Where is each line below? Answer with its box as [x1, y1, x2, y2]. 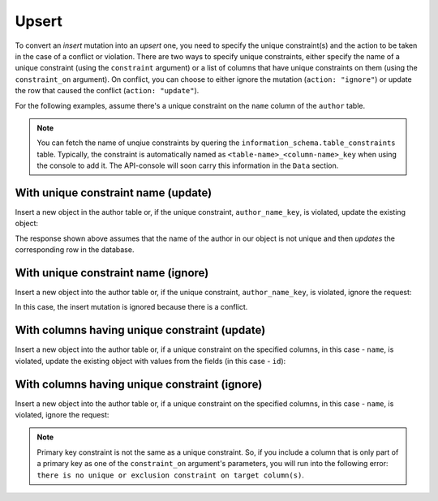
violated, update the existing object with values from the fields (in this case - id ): [15, 356, 286, 366]
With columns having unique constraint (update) [15, 323, 266, 337]
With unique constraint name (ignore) [15, 266, 209, 280]
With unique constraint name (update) [15, 186, 213, 199]
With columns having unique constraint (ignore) [15, 377, 263, 391]
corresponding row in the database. [15, 245, 135, 255]
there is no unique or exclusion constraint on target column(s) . [36, 470, 304, 480]
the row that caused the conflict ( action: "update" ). [15, 86, 200, 96]
